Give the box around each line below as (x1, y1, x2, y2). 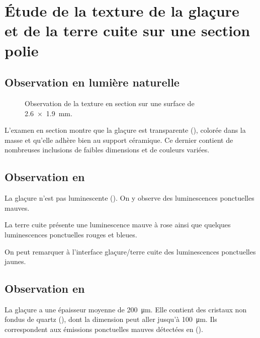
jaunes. (5, 256, 26, 267)
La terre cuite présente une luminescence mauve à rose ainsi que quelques (5, 219, 231, 230)
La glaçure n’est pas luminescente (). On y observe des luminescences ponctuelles (5, 193, 254, 203)
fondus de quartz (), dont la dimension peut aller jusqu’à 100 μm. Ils (5, 314, 217, 324)
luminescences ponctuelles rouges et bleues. (5, 229, 137, 239)
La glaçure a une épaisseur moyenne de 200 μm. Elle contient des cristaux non (5, 304, 247, 314)
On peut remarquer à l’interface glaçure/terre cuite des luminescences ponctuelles (5, 246, 256, 257)
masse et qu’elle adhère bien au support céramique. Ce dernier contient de (5, 134, 233, 145)
